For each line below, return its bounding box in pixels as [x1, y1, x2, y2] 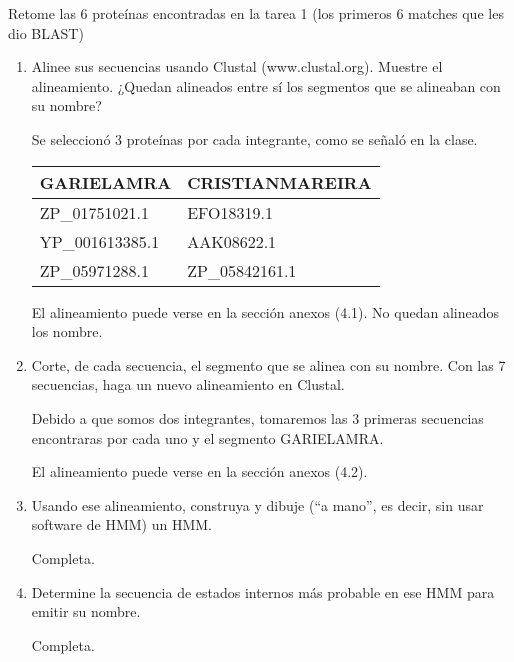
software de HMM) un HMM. [31, 514, 212, 535]
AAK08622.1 [187, 229, 277, 253]
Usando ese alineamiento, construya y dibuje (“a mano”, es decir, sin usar [31, 494, 484, 515]
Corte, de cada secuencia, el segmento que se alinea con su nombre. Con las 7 [31, 354, 506, 375]
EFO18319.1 [187, 200, 274, 224]
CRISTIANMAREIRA [187, 170, 372, 194]
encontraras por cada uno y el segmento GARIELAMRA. [31, 427, 384, 448]
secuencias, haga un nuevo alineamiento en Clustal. [31, 374, 345, 395]
